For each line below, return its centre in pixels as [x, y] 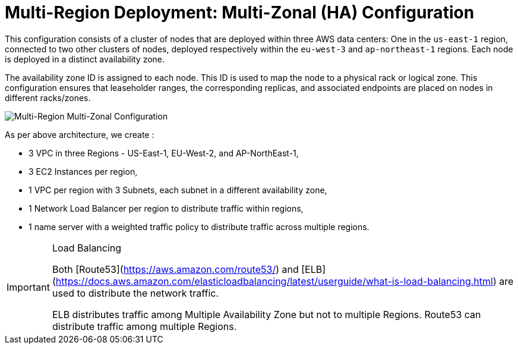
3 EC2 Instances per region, [83, 171]
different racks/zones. [48, 98]
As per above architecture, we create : [80, 134]
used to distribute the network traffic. [135, 293]
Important [28, 287]
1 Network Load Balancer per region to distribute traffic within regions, [166, 208]
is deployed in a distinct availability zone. [85, 59]
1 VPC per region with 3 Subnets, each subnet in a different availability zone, [178, 190]
